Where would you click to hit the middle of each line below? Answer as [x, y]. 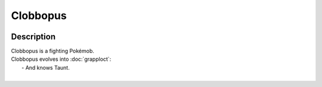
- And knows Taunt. [46, 67]
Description [33, 37]
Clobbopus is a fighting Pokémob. [53, 51]
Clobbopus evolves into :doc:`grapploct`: [61, 59]
